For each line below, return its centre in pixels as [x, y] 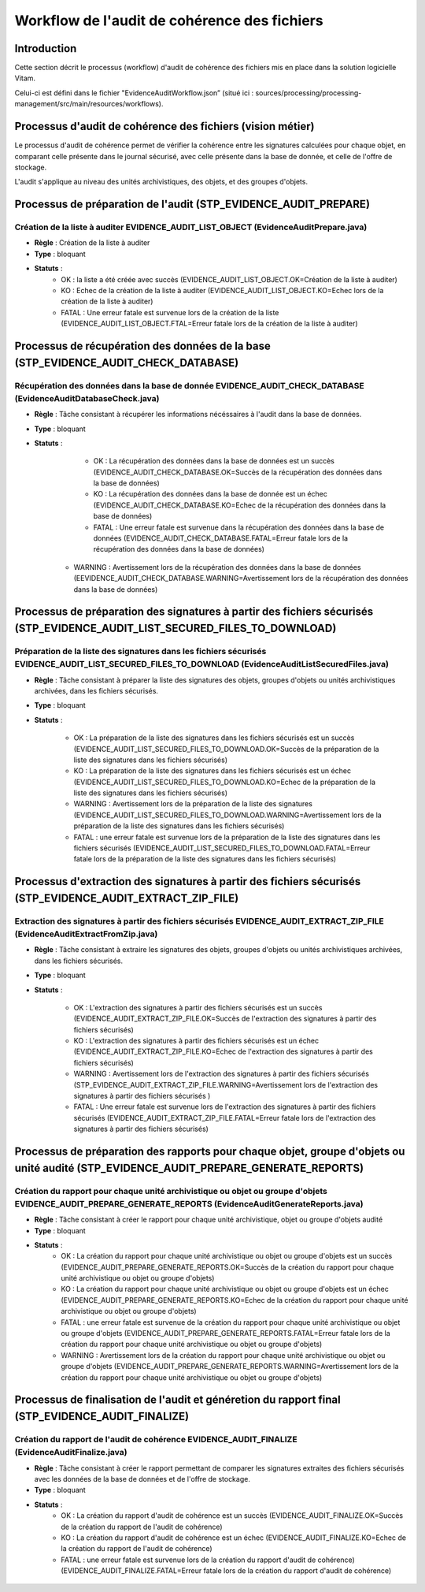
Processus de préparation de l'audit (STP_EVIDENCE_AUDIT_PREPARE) [192, 205]
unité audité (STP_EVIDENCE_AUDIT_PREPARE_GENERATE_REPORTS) [189, 1168]
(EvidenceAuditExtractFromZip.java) [86, 934]
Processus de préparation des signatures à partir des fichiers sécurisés [194, 612]
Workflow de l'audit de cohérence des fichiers [169, 20]
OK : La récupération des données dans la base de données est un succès [214, 461]
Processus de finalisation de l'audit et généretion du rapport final [178, 1400]
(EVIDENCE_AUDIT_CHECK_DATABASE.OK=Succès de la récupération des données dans [238, 472]
